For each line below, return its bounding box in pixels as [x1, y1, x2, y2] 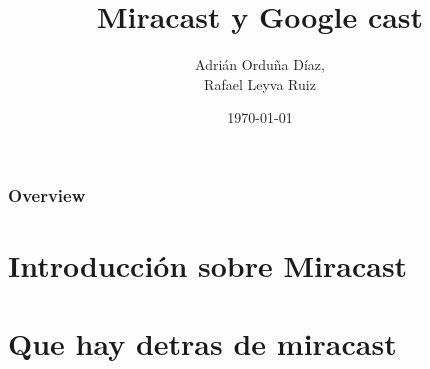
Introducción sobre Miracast [8, 245, 408, 286]
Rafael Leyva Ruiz [204, 73, 316, 94]
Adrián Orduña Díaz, [195, 54, 325, 75]
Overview [8, 182, 86, 207]
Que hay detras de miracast [8, 323, 397, 364]
